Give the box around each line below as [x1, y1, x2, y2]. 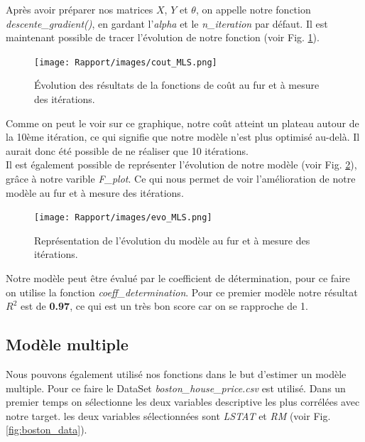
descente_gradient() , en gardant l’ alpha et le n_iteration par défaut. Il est [6, 16, 328, 31]
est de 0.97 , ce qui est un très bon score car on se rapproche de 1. [20, 298, 308, 313]
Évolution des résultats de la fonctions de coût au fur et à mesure [34, 77, 320, 92]
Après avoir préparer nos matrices [6, 2, 153, 16]
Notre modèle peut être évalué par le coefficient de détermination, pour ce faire [6, 271, 350, 286]
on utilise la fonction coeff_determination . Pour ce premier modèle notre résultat [6, 284, 358, 299]
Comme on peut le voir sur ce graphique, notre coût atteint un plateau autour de [6, 115, 359, 130]
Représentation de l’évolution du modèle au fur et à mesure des [34, 232, 310, 247]
